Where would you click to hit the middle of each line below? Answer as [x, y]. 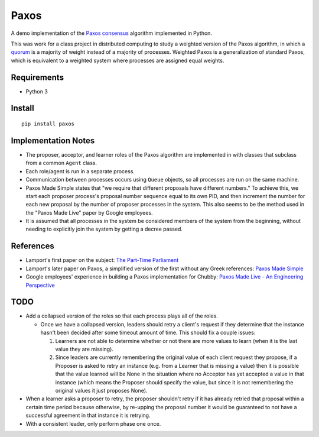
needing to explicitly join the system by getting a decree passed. [104, 229]
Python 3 [37, 91]
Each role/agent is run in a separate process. [80, 171]
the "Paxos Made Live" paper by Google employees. [89, 212]
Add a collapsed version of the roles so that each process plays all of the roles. [122, 316]
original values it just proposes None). [101, 390]
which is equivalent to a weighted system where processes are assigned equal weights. [118, 60]
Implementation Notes [53, 140]
